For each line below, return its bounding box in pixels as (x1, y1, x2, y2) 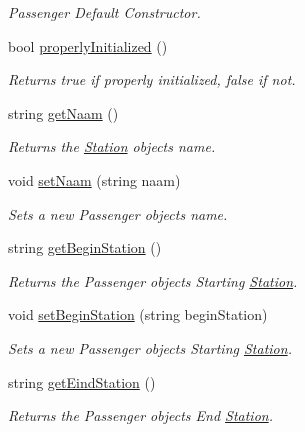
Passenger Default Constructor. (8, 2, 201, 22)
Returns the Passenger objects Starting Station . (8, 270, 298, 291)
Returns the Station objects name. (8, 136, 216, 157)
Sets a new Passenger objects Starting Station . (8, 337, 292, 358)
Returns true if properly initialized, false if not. (8, 69, 296, 90)
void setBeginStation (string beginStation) (8, 304, 268, 325)
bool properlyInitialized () (8, 35, 168, 56)
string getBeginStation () (8, 237, 162, 258)
